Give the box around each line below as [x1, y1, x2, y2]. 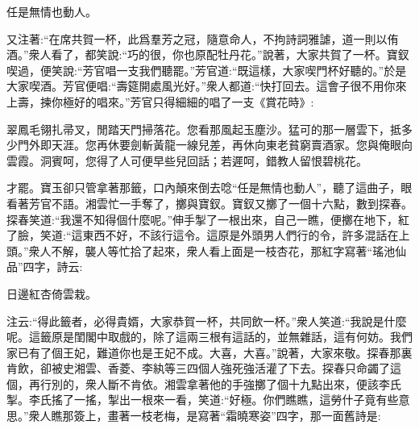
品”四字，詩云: [6, 258, 83, 275]
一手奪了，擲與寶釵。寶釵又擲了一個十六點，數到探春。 [118, 194, 413, 211]
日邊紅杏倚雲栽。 [6, 285, 97, 302]
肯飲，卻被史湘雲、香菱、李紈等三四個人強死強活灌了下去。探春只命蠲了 [6, 360, 390, 377]
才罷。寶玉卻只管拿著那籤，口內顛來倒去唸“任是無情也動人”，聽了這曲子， [6, 179, 401, 196]
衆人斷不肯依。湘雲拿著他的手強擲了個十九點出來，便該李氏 [85, 375, 401, 392]
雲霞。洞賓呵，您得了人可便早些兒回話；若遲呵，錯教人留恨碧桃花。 [6, 152, 367, 169]
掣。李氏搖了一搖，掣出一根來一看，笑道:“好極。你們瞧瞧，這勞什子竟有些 [6, 391, 399, 408]
